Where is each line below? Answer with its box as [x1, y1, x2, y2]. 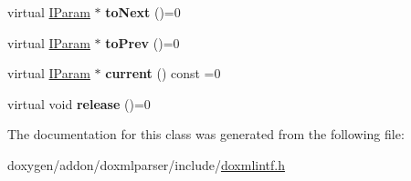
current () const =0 [105, 64, 221, 83]
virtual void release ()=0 [7, 94, 151, 113]
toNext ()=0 [105, 3, 181, 21]
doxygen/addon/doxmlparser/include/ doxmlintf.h [7, 155, 285, 174]
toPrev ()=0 [105, 33, 180, 52]
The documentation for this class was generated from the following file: [7, 125, 405, 144]
